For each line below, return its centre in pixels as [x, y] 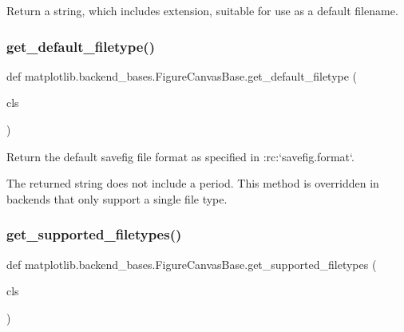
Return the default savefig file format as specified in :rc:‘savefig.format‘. [180, 156]
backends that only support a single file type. [117, 198]
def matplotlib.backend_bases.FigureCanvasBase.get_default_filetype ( [182, 75]
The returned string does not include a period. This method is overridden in [193, 183]
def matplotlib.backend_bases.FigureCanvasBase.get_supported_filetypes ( [192, 264]
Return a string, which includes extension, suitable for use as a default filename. [202, 10]
